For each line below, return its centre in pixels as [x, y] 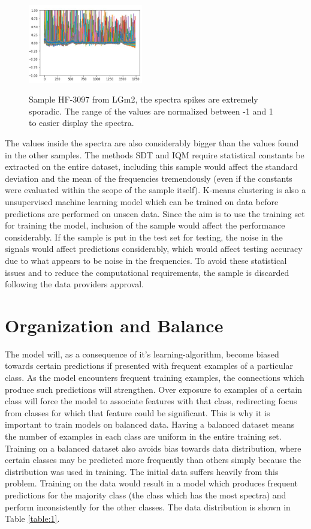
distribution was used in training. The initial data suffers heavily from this [142, 471]
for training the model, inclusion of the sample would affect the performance [145, 225]
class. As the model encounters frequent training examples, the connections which [155, 377]
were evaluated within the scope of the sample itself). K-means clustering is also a [155, 190]
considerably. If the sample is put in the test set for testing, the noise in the [144, 237]
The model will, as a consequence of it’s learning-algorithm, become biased [142, 354]
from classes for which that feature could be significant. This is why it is [138, 412]
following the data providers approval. [75, 284]
